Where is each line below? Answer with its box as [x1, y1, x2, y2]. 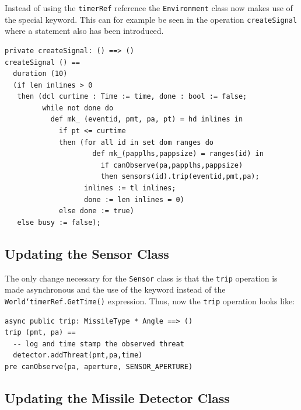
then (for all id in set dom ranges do [59, 138, 213, 147]
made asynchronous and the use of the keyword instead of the [5, 283, 226, 296]
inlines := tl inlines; [84, 184, 176, 193]
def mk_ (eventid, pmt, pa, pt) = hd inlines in [50, 115, 243, 124]
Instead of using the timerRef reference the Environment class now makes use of [5, 2, 293, 13]
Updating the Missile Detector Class [5, 388, 230, 406]
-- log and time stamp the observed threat [13, 339, 184, 348]
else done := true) [59, 207, 134, 216]
